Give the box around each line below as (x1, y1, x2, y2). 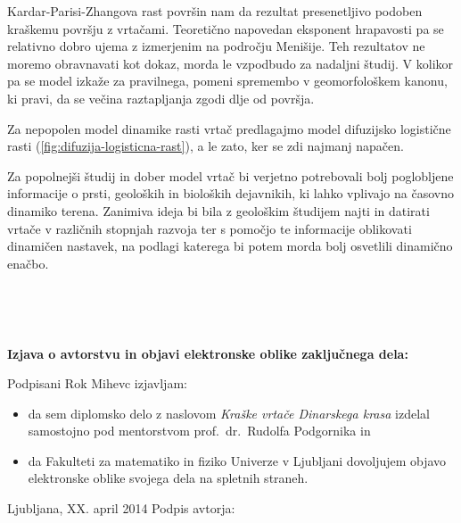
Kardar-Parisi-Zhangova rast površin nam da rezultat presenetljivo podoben (7, 2, 423, 20)
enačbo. (7, 253, 49, 272)
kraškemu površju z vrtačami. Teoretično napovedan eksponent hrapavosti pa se (7, 19, 444, 37)
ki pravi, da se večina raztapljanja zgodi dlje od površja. (7, 88, 315, 107)
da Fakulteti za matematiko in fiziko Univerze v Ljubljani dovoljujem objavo (28, 451, 447, 469)
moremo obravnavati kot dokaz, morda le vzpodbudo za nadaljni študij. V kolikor (7, 54, 454, 72)
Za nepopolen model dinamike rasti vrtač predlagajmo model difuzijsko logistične (7, 119, 451, 137)
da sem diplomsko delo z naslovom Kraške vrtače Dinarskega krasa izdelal (28, 403, 430, 422)
